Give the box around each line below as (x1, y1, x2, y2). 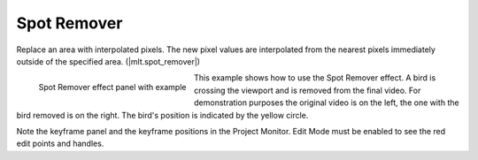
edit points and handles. (16, 138, 104, 149)
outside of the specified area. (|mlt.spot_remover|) (16, 56, 201, 66)
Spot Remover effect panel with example (38, 82, 187, 93)
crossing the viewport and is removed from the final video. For (193, 85, 421, 95)
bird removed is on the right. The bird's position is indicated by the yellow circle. (16, 110, 309, 120)
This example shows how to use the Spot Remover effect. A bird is (193, 72, 436, 83)
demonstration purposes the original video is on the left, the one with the (193, 97, 459, 108)
